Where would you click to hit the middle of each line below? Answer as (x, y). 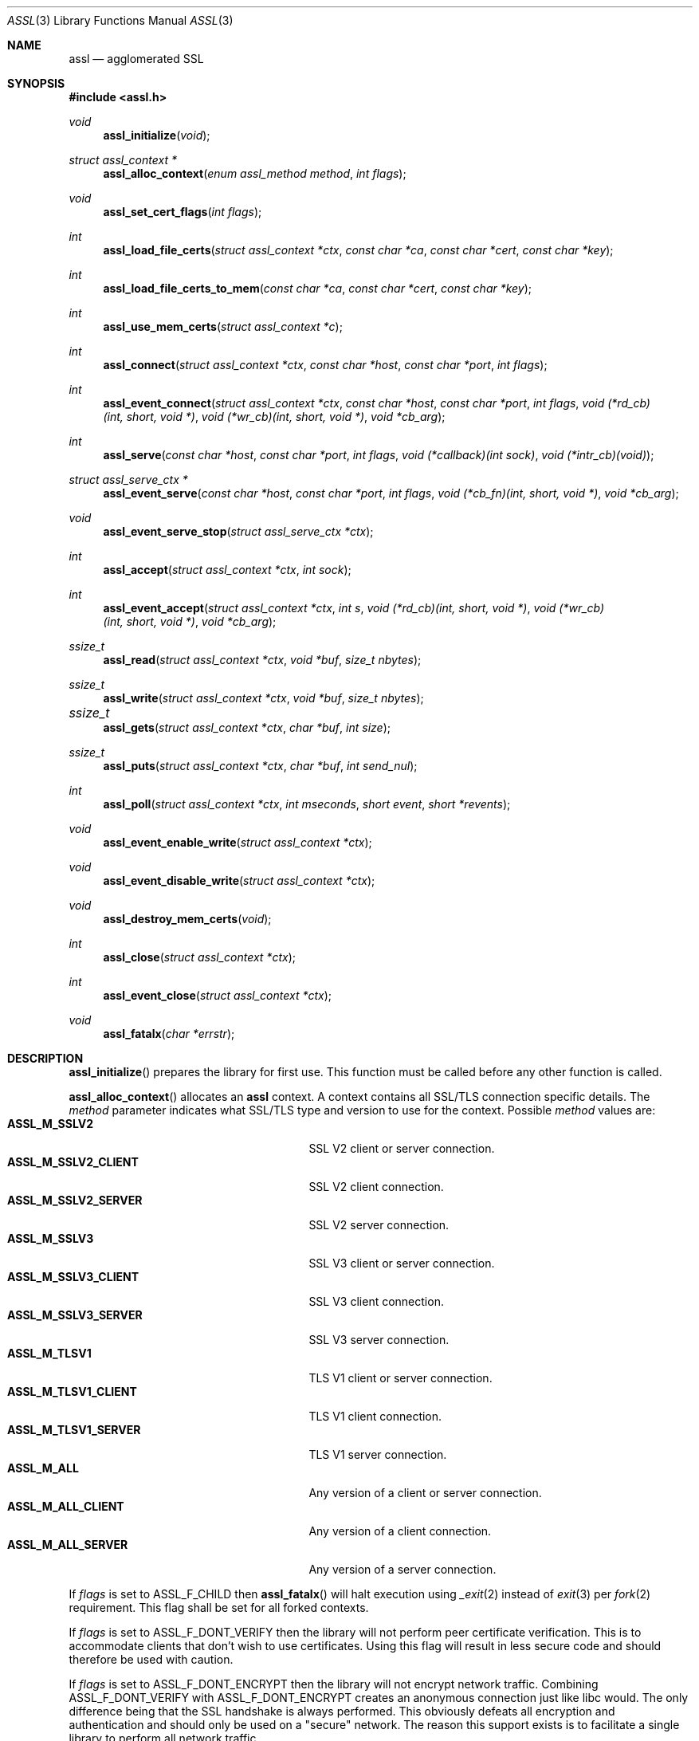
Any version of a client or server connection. (425, 1493)
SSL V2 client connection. (376, 1187)
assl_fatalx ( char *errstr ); (169, 1034)
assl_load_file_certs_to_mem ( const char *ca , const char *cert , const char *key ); (318, 288)
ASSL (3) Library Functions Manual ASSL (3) (120, 20)
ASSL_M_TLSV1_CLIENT (72, 1391)
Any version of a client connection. (400, 1531)
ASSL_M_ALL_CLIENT (66, 1506)
